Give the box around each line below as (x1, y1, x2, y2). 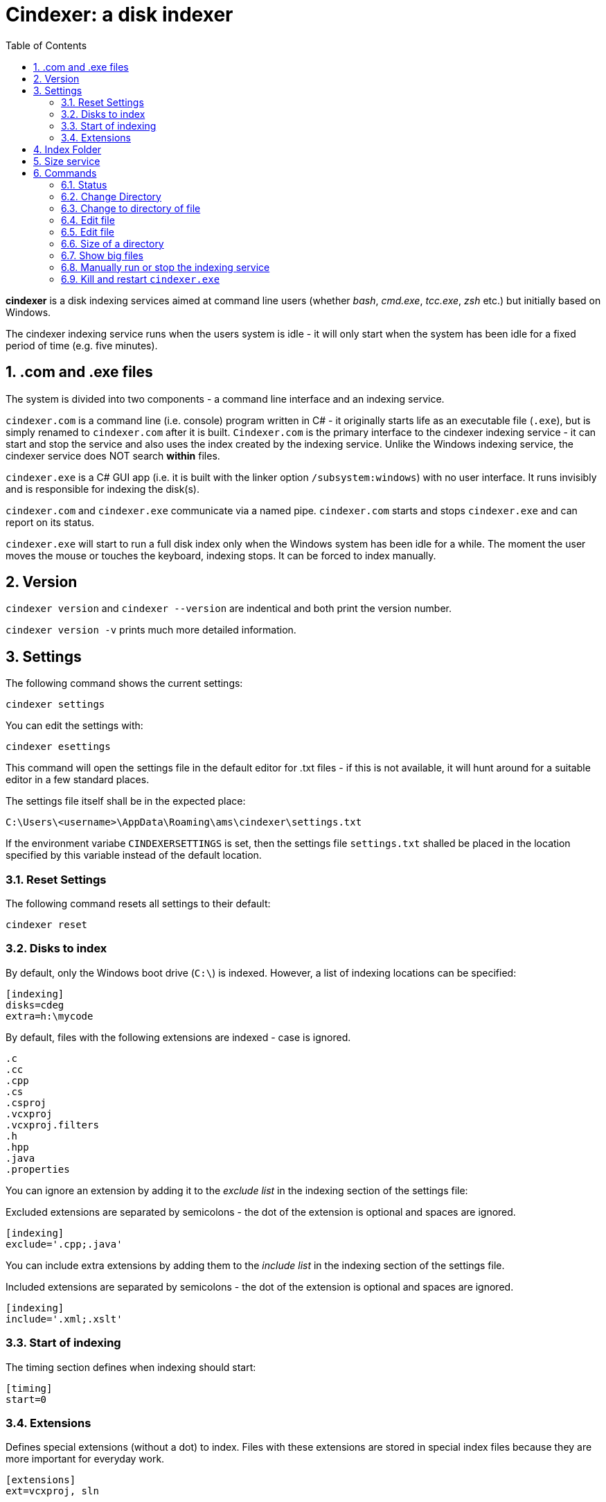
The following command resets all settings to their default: (6, 898, 271, 910)
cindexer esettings (6, 741, 111, 753)
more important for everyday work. (6, 1453, 165, 1465)
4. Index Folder (33, 143, 102, 155)
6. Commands (33, 166, 97, 179)
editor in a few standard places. (6, 774, 150, 786)
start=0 (6, 1393, 47, 1405)
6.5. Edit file (61, 225, 114, 238)
